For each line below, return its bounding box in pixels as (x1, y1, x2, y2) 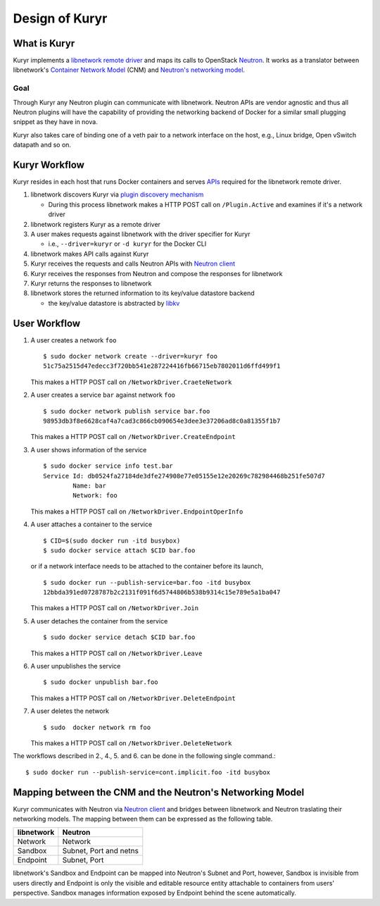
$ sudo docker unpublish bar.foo (43, 678, 158, 686)
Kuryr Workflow (13, 159, 84, 170)
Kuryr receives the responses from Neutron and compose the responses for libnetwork (30, 269, 283, 278)
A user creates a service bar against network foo (30, 391, 176, 399)
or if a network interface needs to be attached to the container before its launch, (30, 562, 264, 571)
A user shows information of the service (30, 445, 147, 454)
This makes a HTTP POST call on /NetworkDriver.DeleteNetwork (30, 738, 232, 747)
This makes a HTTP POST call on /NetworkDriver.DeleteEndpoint (30, 694, 236, 702)
